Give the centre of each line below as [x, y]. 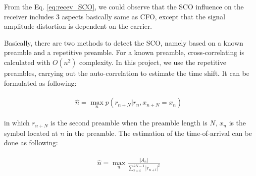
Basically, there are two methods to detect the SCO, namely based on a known [124, 42]
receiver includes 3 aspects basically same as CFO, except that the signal [115, 16]
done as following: [31, 143]
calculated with [27, 62]
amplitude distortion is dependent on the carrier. [78, 26]
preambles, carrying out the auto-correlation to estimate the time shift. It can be [127, 73]
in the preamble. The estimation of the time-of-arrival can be [159, 133]
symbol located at [31, 133]
